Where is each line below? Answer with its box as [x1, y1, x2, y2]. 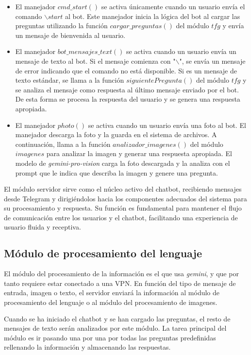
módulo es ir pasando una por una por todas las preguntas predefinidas [4, 332, 216, 342]
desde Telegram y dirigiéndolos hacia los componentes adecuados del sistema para [4, 193, 247, 203]
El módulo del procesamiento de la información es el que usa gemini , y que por [4, 268, 239, 279]
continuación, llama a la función [15, 139, 111, 149]
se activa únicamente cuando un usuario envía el [101, 1, 245, 11]
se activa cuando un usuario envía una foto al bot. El [88, 120, 246, 130]
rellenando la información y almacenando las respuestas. [4, 342, 171, 352]
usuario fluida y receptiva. [4, 222, 81, 232]
